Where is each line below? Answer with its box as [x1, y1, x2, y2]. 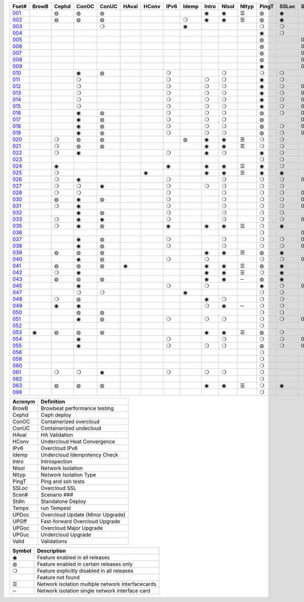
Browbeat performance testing [41, 405, 114, 411]
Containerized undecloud [41, 425, 101, 432]
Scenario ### [41, 492, 73, 498]
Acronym [12, 398, 35, 405]
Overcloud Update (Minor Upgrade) [41, 511, 126, 518]
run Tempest [41, 505, 71, 511]
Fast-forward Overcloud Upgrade [41, 518, 121, 524]
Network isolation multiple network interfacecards [37, 581, 157, 587]
